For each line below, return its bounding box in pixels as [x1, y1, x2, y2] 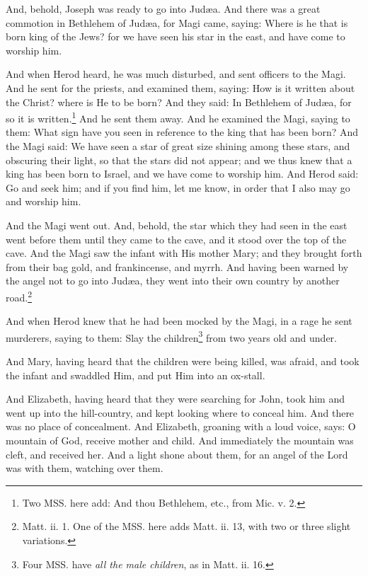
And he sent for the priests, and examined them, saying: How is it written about [6, 80, 355, 95]
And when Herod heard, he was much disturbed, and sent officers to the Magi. [6, 67, 346, 81]
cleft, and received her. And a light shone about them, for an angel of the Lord [6, 447, 348, 461]
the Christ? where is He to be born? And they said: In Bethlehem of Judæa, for [6, 94, 352, 109]
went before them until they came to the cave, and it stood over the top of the [6, 231, 347, 246]
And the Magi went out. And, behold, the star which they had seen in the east [6, 217, 347, 232]
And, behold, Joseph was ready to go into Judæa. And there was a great [6, 1, 321, 16]
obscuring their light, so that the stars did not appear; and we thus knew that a [6, 152, 352, 167]
